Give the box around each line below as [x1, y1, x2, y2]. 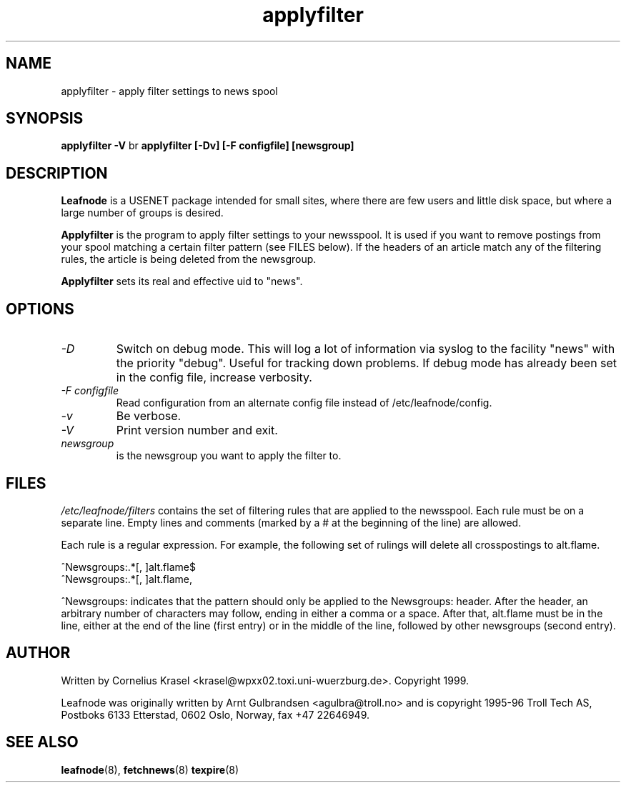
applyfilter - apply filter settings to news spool [61, 84, 278, 97]
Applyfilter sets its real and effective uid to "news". [61, 275, 303, 288]
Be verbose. [116, 409, 182, 424]
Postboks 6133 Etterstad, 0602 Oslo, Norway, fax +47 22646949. [61, 708, 369, 721]
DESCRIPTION [6, 164, 108, 182]
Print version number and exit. [116, 423, 278, 438]
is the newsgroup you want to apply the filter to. [116, 449, 342, 462]
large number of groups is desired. [61, 206, 224, 219]
